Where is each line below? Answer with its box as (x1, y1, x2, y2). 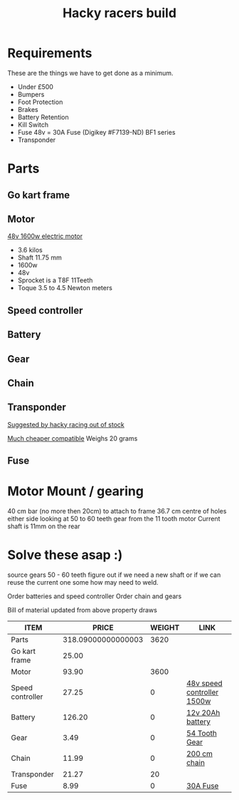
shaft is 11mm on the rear (7, 522, 80, 530)
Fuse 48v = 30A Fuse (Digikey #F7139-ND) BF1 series (17, 128, 176, 136)
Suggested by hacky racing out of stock (7, 420, 124, 429)
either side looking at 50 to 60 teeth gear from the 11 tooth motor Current (7, 515, 221, 523)
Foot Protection (17, 98, 63, 106)
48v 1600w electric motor (7, 232, 83, 240)
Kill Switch (17, 120, 49, 129)
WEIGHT (150, 622, 180, 632)
